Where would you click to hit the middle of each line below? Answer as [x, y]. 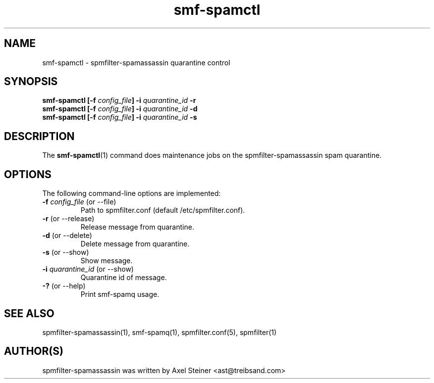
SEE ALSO [29, 313]
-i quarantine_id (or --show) [88, 269]
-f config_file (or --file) [79, 202]
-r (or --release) [68, 219]
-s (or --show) [66, 252]
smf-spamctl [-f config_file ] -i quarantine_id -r [119, 100]
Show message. [107, 261]
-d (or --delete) [67, 236]
